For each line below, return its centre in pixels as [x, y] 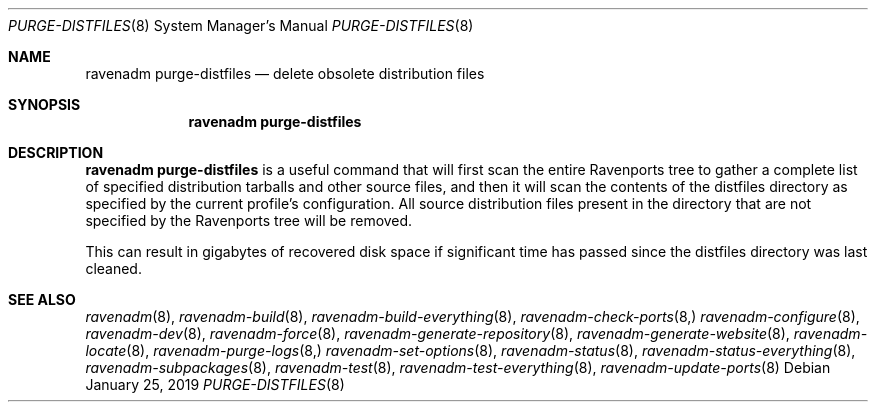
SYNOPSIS [44, 104]
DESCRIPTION [56, 152]
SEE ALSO [42, 299]
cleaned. [113, 268]
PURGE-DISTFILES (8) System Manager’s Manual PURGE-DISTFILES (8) [241, 25]
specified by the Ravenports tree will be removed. [249, 220]
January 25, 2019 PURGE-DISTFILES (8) [215, 384]
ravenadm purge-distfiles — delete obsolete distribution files [285, 73]
